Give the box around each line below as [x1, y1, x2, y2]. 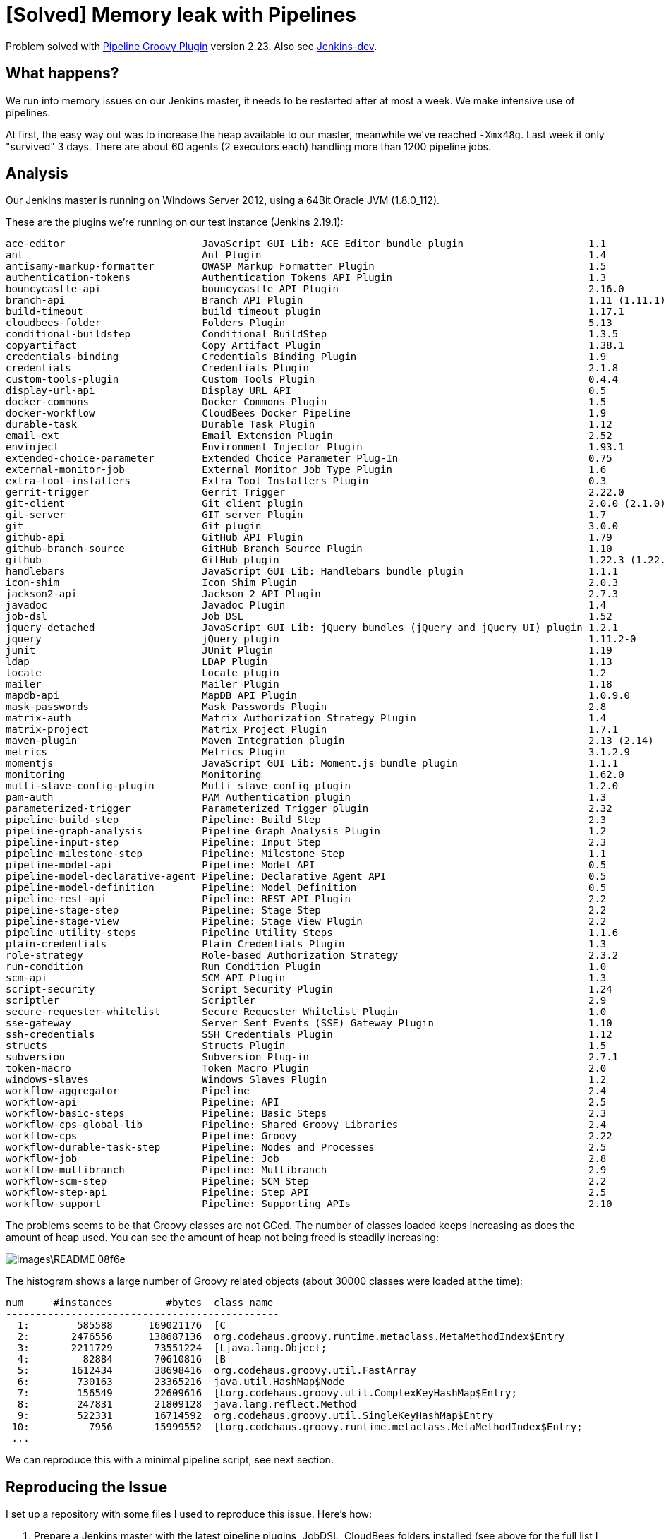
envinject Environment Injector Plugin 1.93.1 [6, 441, 624, 453]
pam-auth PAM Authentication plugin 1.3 [6, 791, 607, 803]
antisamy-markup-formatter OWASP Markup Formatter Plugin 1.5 [6, 261, 607, 273]
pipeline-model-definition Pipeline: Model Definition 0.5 [6, 882, 607, 894]
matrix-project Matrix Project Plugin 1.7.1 [6, 724, 619, 736]
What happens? [6, 64, 119, 83]
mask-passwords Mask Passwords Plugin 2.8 [6, 701, 607, 713]
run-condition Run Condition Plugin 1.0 [6, 961, 607, 973]
